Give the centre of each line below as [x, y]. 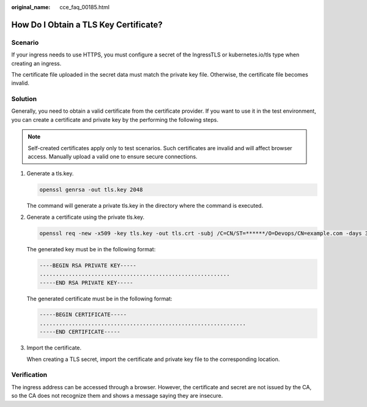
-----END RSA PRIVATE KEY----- [87, 283]
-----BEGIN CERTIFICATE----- [83, 315]
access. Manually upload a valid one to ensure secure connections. [113, 157]
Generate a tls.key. [50, 173]
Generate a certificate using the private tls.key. [86, 217]
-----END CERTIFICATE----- [80, 332]
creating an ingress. [36, 63]
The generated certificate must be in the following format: [99, 299]
